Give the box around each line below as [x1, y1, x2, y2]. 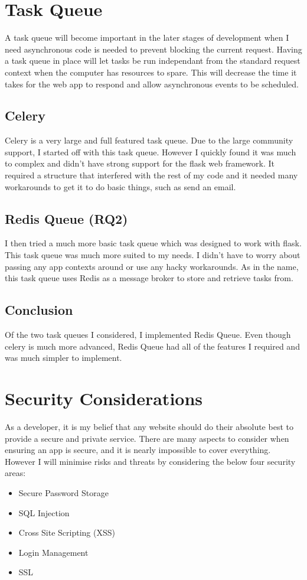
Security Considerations [5, 386, 203, 410]
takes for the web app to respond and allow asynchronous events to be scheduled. [5, 77, 299, 90]
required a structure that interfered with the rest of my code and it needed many [5, 169, 298, 181]
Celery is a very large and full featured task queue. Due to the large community [5, 134, 293, 146]
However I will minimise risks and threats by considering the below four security [5, 455, 296, 467]
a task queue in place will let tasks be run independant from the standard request [5, 54, 301, 67]
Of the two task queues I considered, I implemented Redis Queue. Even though [5, 328, 291, 341]
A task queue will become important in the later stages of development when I [5, 31, 289, 44]
